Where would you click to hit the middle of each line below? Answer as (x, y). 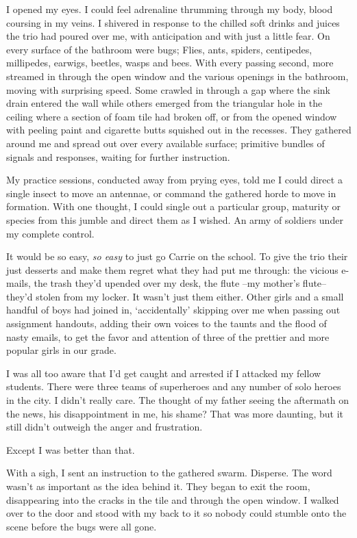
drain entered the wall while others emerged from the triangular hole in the (164, 103)
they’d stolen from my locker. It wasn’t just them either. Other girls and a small (175, 296)
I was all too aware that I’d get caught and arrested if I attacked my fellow (164, 373)
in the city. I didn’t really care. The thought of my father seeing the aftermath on (177, 400)
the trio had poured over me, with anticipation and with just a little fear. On (168, 36)
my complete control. (50, 233)
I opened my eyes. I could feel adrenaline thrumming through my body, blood (170, 9)
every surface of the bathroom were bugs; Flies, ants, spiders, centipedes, (159, 49)
